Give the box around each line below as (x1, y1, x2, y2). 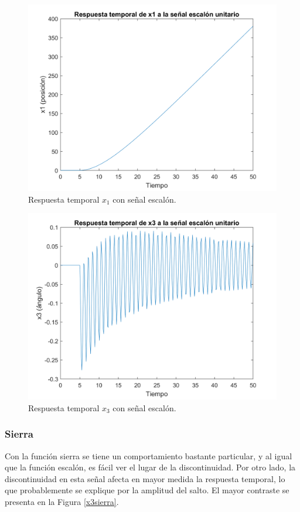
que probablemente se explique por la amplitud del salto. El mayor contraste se (5, 484, 289, 496)
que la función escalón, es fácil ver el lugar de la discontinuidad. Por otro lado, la (5, 461, 296, 473)
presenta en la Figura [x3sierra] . (5, 495, 119, 507)
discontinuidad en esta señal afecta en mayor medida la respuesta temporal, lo (5, 472, 285, 484)
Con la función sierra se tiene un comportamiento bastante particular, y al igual (5, 449, 292, 462)
